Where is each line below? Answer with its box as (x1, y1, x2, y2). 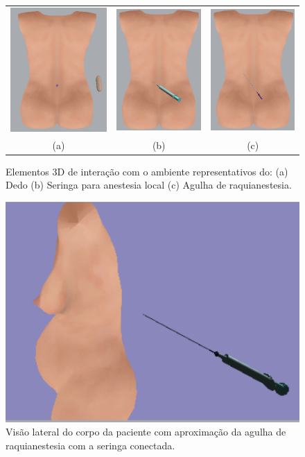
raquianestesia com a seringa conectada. (6, 438, 175, 452)
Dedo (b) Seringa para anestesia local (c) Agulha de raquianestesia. (6, 178, 292, 192)
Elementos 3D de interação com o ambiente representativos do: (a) (6, 164, 288, 178)
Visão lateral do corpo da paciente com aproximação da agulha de (6, 424, 286, 439)
